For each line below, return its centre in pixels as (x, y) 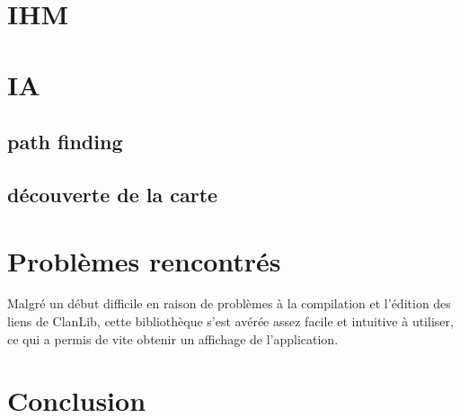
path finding (65, 142)
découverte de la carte (113, 194)
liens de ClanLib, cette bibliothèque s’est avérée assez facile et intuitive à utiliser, (230, 321)
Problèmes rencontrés (144, 260)
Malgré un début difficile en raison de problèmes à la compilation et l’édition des (229, 303)
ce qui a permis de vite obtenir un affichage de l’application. (173, 338)
